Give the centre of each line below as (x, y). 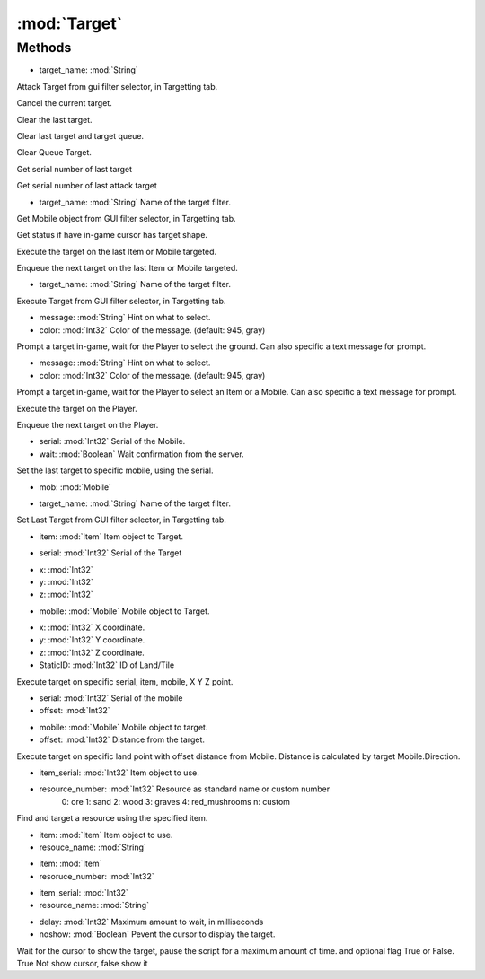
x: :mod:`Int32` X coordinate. (92, 627)
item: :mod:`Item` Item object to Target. (111, 536)
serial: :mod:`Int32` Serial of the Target (110, 553)
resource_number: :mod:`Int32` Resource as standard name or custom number (185, 789)
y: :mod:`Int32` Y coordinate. (92, 640)
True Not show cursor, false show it (82, 964)
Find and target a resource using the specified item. (112, 818)
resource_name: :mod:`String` (94, 905)
